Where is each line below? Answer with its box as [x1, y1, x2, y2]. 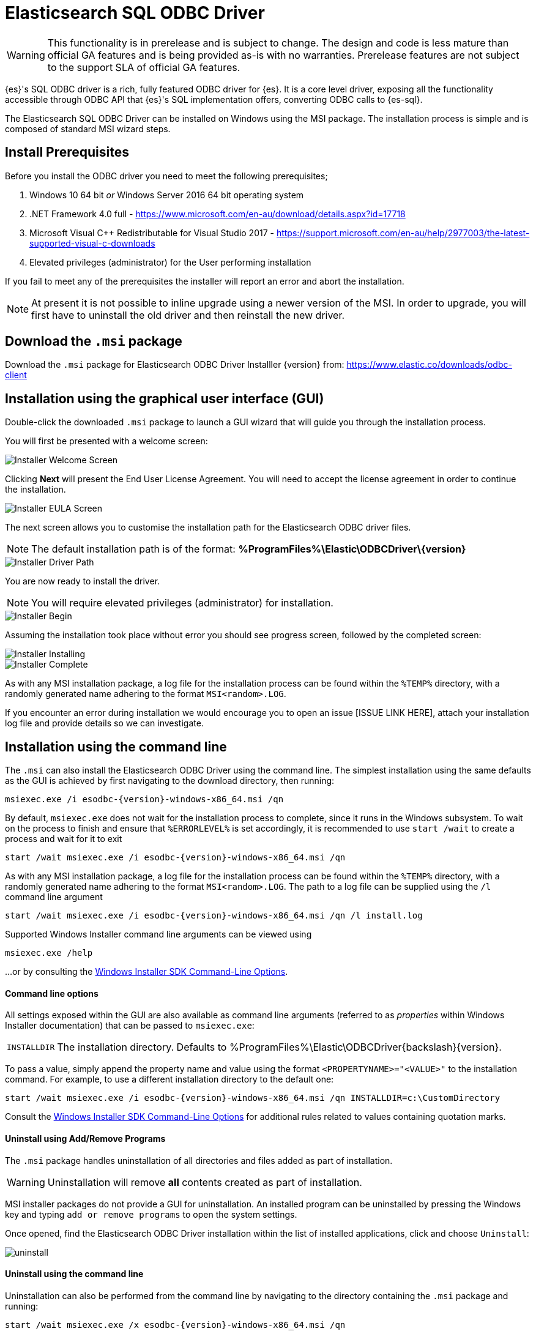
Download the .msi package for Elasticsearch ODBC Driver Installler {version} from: [5, 359, 344, 370]
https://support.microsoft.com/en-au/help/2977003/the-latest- [276, 227, 530, 238]
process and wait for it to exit [5, 833, 122, 844]
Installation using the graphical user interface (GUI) [5, 390, 324, 406]
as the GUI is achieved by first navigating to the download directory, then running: [5, 775, 335, 786]
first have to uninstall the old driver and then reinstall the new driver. [31, 308, 345, 321]
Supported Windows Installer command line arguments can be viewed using [5, 929, 312, 940]
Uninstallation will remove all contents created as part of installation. [47, 1176, 362, 1188]
